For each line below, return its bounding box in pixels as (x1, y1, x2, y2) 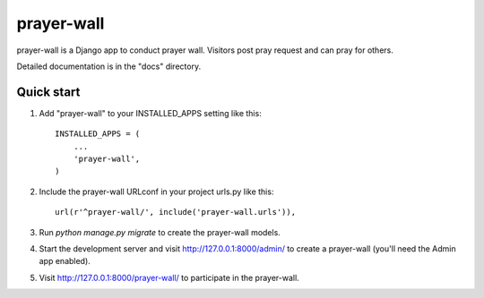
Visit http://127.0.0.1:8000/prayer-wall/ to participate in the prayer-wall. (39, 272, 299, 283)
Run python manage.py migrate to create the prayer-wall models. (39, 226, 281, 237)
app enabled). (39, 256, 91, 267)
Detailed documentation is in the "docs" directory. (16, 61, 202, 72)
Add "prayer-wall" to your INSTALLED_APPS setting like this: (39, 107, 262, 118)
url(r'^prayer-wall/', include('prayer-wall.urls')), (55, 207, 296, 217)
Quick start (16, 84, 81, 99)
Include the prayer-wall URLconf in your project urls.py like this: (39, 186, 274, 197)
